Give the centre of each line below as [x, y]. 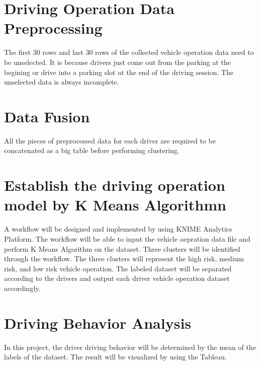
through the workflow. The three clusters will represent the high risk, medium [124, 259]
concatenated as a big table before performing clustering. [92, 150]
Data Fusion [47, 116]
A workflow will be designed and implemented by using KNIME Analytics [118, 229]
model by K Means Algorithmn [115, 205]
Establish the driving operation [115, 185]
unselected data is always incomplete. [62, 82]
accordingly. [22, 288]
